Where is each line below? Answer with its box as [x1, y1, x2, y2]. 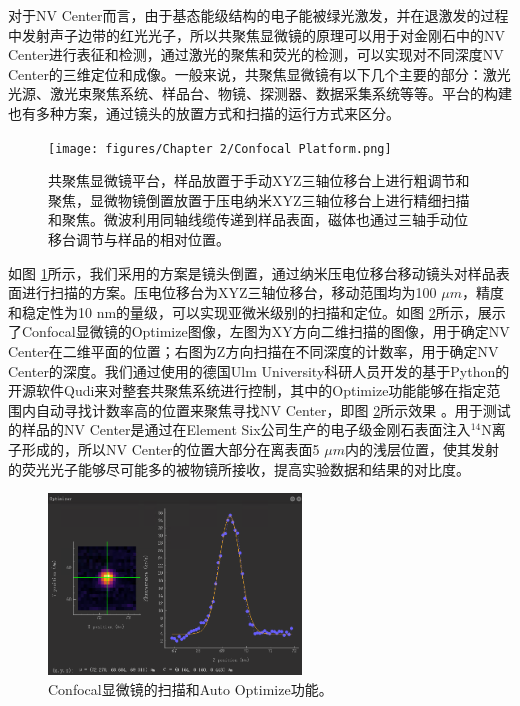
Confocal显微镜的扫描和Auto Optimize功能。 [48, 678, 333, 699]
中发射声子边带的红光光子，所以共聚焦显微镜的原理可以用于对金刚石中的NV [8, 24, 505, 45]
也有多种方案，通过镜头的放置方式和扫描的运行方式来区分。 [8, 102, 400, 123]
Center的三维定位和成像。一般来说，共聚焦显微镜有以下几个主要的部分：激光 [8, 63, 511, 84]
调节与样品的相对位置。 [75, 229, 230, 249]
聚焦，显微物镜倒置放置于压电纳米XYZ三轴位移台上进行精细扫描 [48, 189, 470, 210]
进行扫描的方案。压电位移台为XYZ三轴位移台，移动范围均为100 [21, 282, 437, 303]
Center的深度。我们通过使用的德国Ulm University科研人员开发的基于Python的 [8, 360, 510, 381]
